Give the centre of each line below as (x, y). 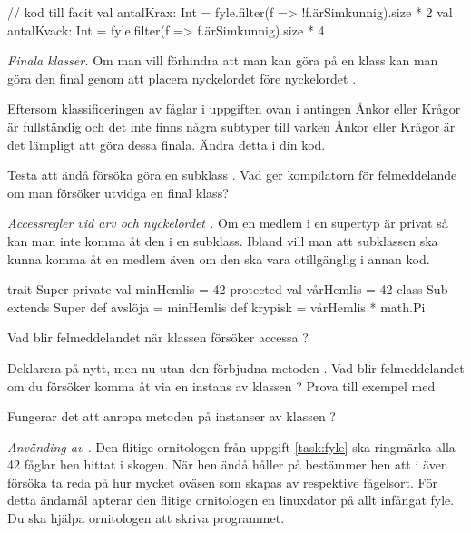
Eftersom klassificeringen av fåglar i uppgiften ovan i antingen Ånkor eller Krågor (234, 109)
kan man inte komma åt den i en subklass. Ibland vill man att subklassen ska (223, 240)
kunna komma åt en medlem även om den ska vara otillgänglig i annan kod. (219, 258)
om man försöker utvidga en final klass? (118, 192)
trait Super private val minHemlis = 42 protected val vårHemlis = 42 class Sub (228, 289)
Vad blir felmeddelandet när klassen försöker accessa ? (158, 337)
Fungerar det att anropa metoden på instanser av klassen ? (172, 416)
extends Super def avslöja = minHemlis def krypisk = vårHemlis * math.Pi (216, 306)
